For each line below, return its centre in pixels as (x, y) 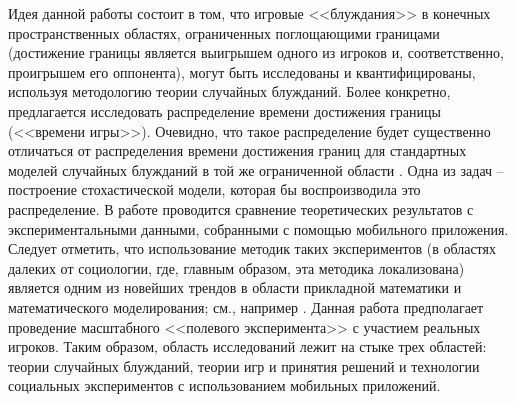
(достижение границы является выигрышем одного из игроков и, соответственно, (256, 52)
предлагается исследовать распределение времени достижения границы (224, 110)
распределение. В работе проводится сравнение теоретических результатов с (241, 208)
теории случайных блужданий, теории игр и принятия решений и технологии (244, 365)
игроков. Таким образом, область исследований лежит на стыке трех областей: (247, 346)
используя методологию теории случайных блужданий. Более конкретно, (229, 91)
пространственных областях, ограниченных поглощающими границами (224, 32)
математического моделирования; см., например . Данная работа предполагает (246, 306)
